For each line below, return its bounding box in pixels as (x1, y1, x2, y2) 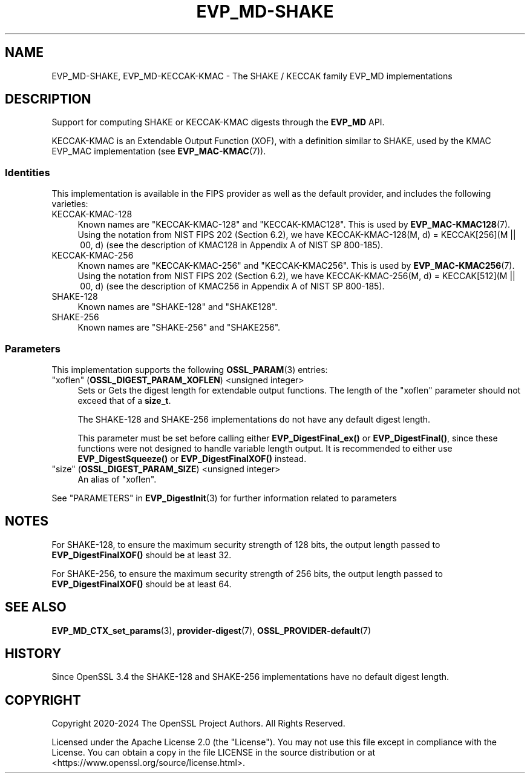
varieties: (51, 199, 88, 209)
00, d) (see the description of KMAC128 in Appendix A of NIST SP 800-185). (80, 240, 383, 251)
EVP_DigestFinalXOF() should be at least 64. (51, 578, 232, 589)
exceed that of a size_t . (77, 395, 171, 406)
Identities (5, 166, 50, 179)
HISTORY (5, 646, 62, 662)
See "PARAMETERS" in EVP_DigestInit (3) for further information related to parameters (51, 492, 397, 503)
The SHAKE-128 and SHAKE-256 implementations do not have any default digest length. (77, 414, 431, 424)
